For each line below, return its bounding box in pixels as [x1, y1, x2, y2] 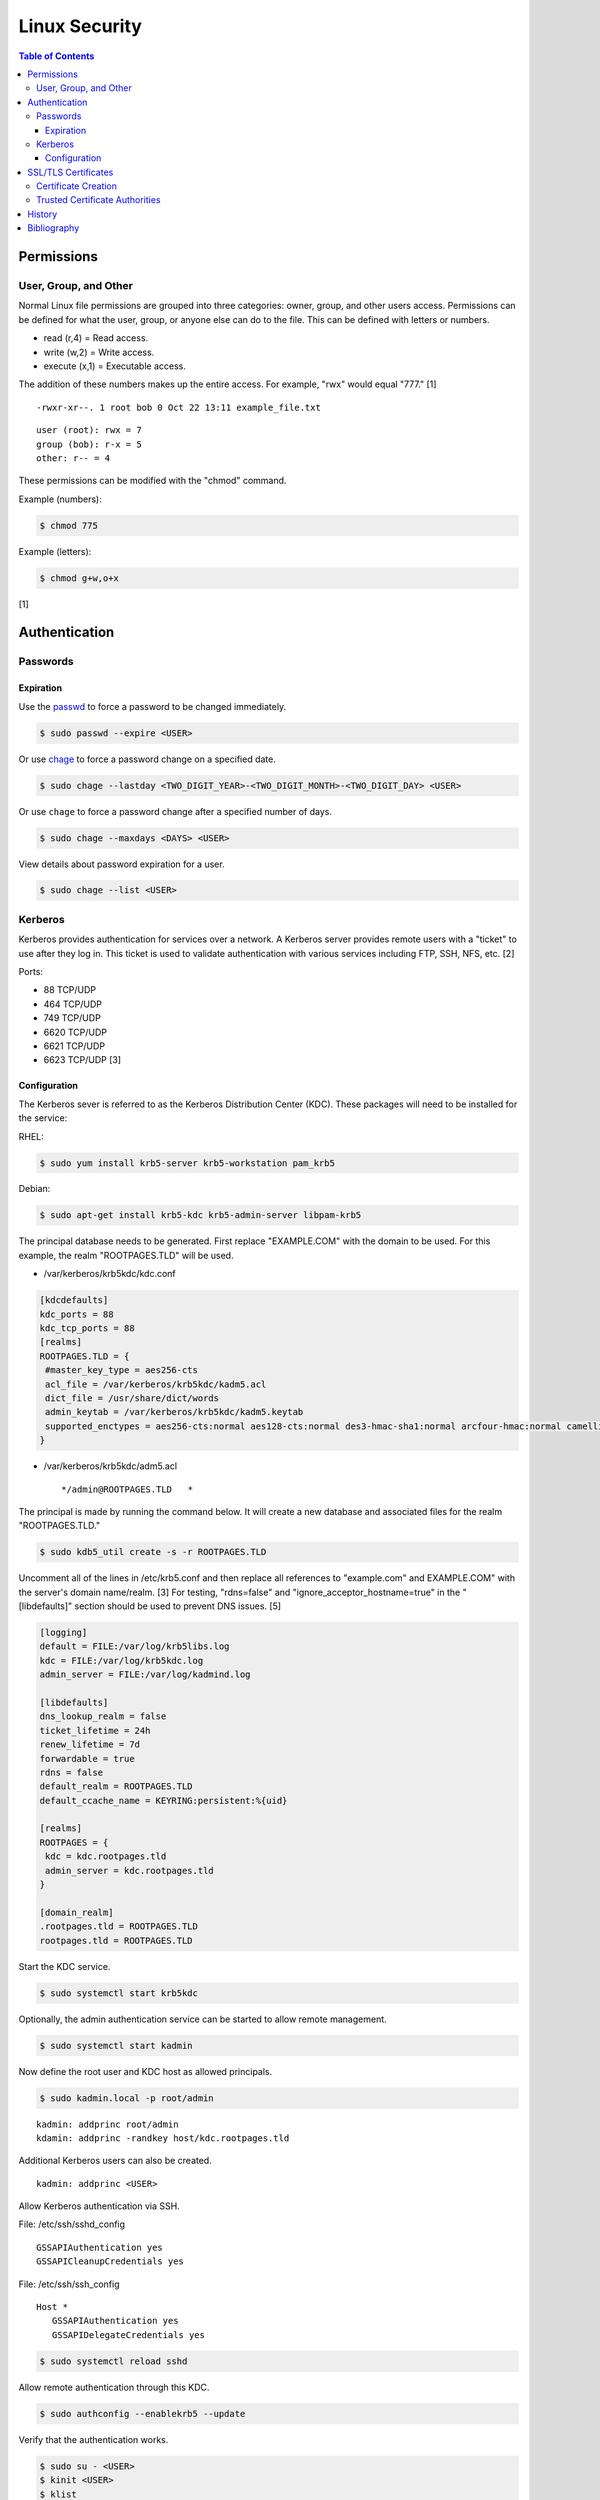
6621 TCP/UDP [43, 1040, 105, 1052]
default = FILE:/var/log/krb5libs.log [39, 1641, 230, 1652]
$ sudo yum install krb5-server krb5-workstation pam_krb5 [39, 1157, 335, 1169]
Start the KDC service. [18, 1960, 111, 1972]
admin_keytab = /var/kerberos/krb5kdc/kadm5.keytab [45, 1406, 304, 1418]
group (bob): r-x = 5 [36, 438, 142, 450]
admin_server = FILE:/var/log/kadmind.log [39, 1669, 251, 1680]
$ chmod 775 [39, 520, 99, 531]
